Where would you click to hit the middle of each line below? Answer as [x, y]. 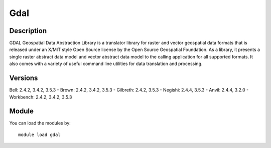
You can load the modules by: [40, 123]
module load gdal [39, 134]
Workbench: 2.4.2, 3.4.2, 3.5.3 [41, 97]
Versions [24, 78]
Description [28, 31]
